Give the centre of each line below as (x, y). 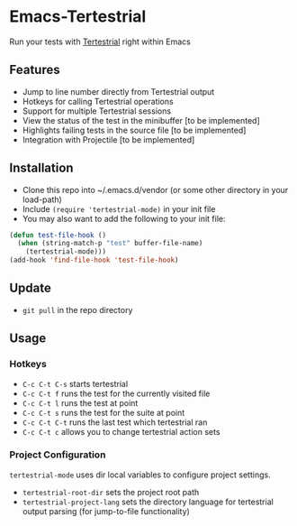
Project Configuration (58, 455)
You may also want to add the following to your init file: (124, 218)
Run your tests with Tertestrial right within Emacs (100, 42)
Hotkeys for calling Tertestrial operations (98, 101)
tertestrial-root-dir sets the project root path (111, 492)
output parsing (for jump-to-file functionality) (106, 511)
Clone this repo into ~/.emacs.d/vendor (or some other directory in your (155, 189)
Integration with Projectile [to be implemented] (108, 139)
